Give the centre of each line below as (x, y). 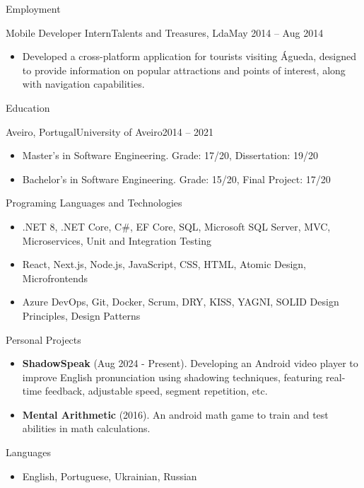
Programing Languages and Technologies (94, 203)
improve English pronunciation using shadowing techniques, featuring (172, 377)
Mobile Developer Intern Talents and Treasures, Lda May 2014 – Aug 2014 (165, 32)
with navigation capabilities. (83, 84)
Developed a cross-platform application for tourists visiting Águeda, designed (189, 56)
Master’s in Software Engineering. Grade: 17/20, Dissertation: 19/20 (170, 155)
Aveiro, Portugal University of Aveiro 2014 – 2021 (110, 131)
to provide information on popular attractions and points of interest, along (184, 70)
